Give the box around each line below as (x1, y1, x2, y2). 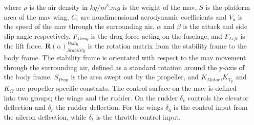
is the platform (205, 2, 250, 12)
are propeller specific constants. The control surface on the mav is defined (16, 83, 237, 93)
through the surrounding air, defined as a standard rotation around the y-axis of (4, 62, 245, 72)
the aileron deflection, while (4, 111, 86, 122)
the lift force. (4, 41, 43, 51)
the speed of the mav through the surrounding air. (4, 21, 155, 31)
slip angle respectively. (4, 30, 71, 41)
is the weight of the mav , (122, 2, 197, 12)
